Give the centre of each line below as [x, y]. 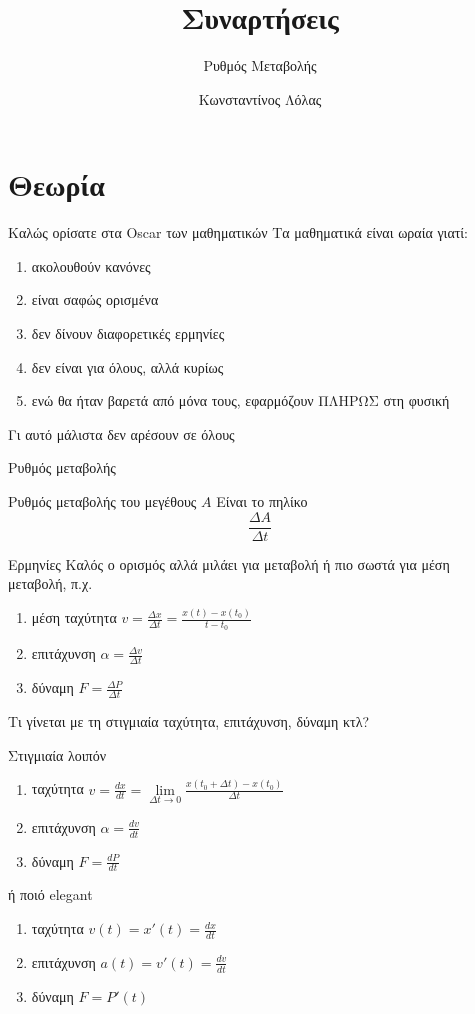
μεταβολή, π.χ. [50, 583]
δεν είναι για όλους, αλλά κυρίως [127, 366]
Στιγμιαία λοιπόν [57, 754]
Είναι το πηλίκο [262, 501]
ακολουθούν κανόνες [91, 265]
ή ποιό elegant [50, 894]
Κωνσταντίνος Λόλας [260, 98]
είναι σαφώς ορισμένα [95, 299]
